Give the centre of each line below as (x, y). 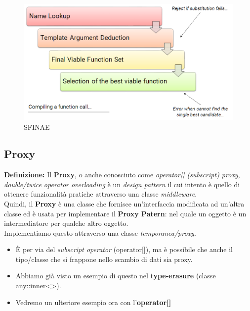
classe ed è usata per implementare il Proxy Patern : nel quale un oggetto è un (125, 213)
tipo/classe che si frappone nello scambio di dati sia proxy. (104, 259)
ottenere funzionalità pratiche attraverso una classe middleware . (101, 194)
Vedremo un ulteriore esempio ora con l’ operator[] (93, 302)
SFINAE (37, 127)
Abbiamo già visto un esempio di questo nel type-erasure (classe (116, 276)
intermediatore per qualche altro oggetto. (66, 223)
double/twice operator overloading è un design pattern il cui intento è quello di (122, 184)
